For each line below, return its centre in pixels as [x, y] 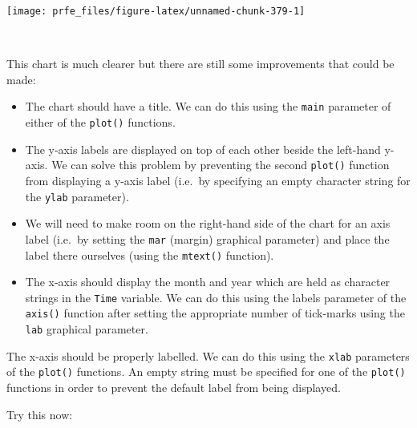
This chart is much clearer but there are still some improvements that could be [200, 64]
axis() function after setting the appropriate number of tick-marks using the [215, 313]
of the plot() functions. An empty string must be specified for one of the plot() [206, 371]
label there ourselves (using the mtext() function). [150, 254]
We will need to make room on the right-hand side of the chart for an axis [208, 223]
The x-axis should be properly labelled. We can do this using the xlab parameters [208, 355]
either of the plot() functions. [100, 122]
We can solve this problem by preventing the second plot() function [221, 165]
